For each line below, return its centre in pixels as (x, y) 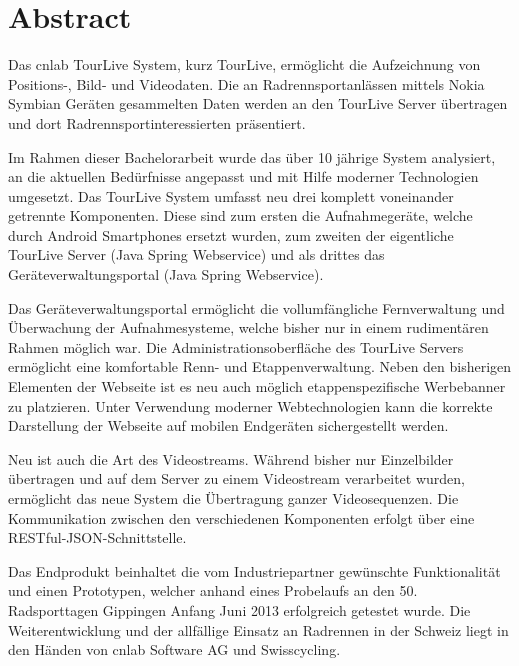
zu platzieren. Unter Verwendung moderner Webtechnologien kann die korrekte (250, 405)
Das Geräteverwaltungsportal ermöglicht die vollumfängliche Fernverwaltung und (256, 307)
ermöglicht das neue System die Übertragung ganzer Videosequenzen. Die (233, 498)
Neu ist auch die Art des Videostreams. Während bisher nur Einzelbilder (231, 458)
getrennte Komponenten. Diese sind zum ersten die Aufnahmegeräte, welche (240, 215)
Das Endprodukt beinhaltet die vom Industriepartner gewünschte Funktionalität (254, 570)
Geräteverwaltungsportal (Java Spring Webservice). (166, 274)
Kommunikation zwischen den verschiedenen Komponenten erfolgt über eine (241, 517)
